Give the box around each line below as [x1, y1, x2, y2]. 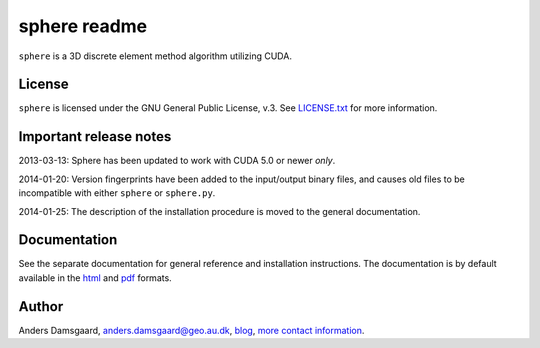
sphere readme [18, 15, 148, 37]
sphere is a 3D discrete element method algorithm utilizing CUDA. [18, 50, 292, 62]
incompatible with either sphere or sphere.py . [18, 187, 216, 199]
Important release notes [18, 128, 172, 145]
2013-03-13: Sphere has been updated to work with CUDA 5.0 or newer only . [18, 155, 336, 167]
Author [18, 298, 64, 315]
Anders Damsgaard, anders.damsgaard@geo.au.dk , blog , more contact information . [18, 324, 365, 336]
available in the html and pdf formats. [18, 271, 172, 284]
